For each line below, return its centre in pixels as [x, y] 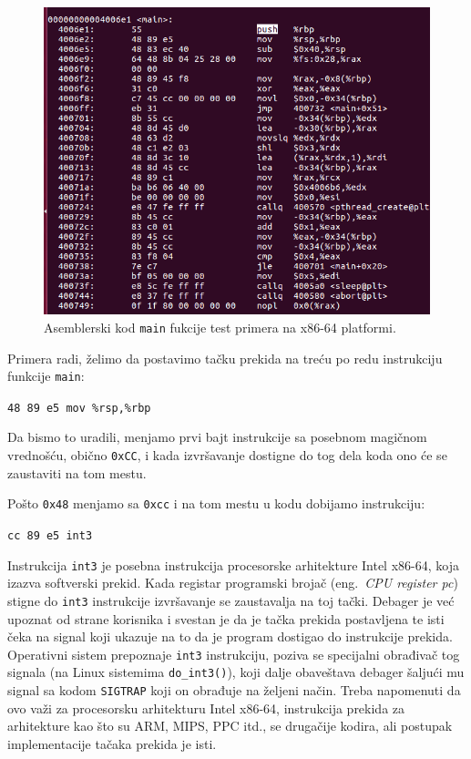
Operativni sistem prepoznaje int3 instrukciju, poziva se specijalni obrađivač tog [234, 654]
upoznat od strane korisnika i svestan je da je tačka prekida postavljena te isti [226, 618]
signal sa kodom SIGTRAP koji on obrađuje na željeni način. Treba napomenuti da [234, 690]
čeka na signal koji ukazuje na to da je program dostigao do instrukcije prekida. [230, 636]
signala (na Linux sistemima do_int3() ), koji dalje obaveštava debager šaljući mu [236, 672]
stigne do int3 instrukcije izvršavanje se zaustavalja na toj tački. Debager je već [231, 600]
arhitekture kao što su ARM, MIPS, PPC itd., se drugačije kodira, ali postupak [230, 726]
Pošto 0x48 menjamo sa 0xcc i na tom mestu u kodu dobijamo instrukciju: [216, 503]
